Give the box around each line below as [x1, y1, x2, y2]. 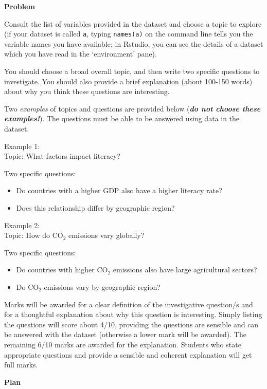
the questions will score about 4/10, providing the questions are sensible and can [4, 319, 259, 329]
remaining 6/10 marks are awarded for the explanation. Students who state [4, 339, 241, 349]
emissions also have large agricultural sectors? [113, 264, 257, 275]
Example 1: [4, 140, 40, 151]
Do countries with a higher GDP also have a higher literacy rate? [16, 185, 222, 196]
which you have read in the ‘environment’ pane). [4, 48, 157, 59]
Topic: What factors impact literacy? [4, 151, 121, 161]
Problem [4, 1, 35, 11]
